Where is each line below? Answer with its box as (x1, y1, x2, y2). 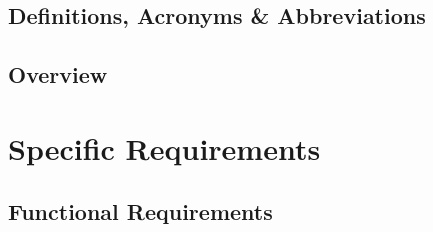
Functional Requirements (8, 196, 273, 227)
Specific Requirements (8, 127, 321, 168)
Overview (8, 59, 108, 90)
